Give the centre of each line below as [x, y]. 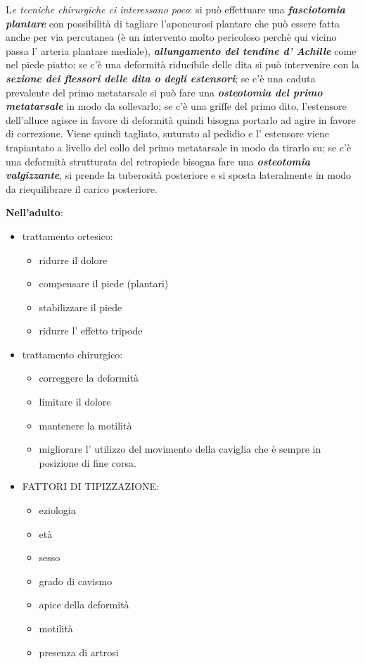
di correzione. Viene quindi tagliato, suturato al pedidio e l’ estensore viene [168, 133]
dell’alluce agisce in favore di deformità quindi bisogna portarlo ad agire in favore [181, 119]
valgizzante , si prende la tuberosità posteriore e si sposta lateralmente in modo [179, 175]
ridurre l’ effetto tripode [91, 331]
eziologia [57, 510]
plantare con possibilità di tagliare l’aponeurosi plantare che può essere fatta [173, 23]
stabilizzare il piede [81, 307]
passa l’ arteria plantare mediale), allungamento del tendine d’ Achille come [181, 50]
